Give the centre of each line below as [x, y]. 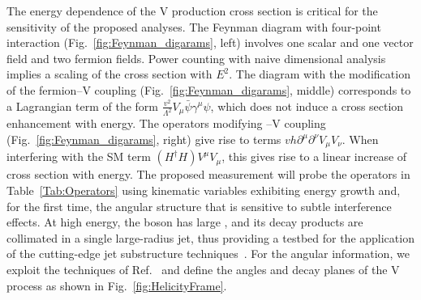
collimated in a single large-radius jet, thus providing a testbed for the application [210, 237]
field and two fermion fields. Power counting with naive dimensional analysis [196, 58]
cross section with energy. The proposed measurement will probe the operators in [208, 174]
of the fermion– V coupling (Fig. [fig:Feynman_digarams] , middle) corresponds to [209, 89]
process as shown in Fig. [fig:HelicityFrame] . [117, 285]
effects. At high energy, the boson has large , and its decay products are [185, 222]
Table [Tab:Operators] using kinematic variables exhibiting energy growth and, [204, 190]
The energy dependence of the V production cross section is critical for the [192, 11]
